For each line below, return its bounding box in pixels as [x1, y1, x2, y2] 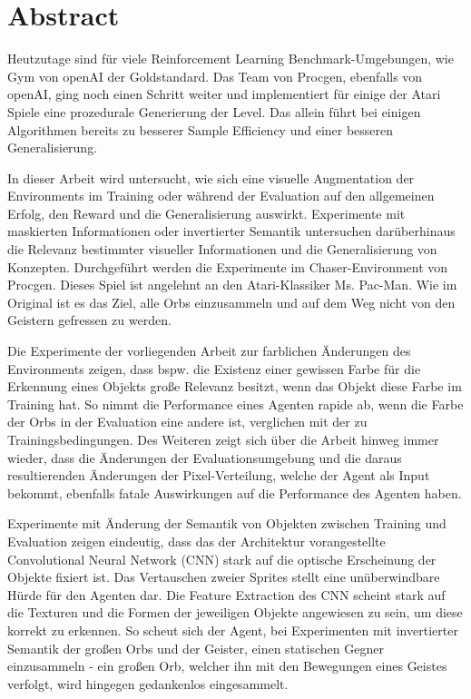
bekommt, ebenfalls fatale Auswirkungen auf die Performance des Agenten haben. [7, 483, 462, 502]
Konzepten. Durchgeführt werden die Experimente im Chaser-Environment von [7, 257, 448, 276]
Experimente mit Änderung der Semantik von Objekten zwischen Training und [7, 514, 446, 533]
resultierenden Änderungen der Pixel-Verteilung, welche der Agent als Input [7, 466, 430, 485]
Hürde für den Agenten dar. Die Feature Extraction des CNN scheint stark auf [7, 585, 446, 604]
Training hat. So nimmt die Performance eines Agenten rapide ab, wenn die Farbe [7, 394, 464, 413]
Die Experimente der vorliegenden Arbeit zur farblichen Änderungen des [7, 341, 411, 360]
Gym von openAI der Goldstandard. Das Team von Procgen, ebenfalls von [7, 66, 423, 85]
